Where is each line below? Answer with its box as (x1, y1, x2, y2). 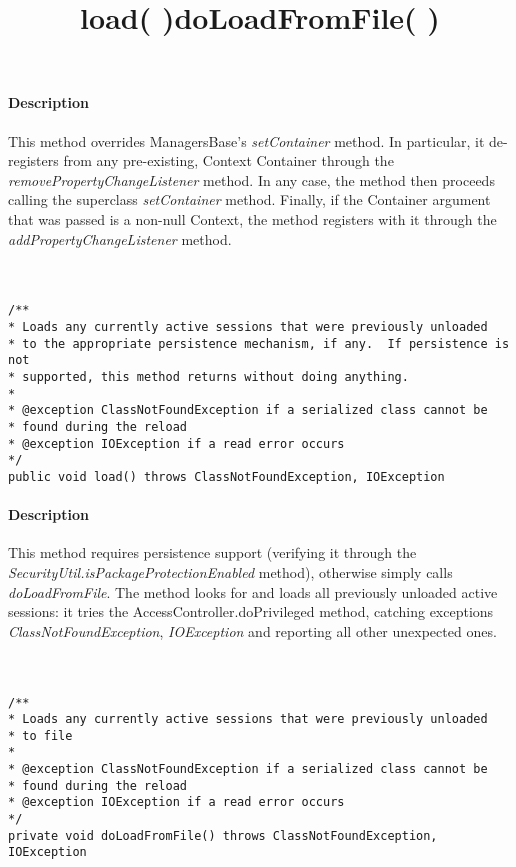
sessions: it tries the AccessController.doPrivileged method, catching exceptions (8, 601, 494, 622)
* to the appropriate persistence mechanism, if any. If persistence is (8, 336, 510, 351)
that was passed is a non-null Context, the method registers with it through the (8, 208, 497, 229)
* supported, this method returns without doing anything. (8, 369, 409, 384)
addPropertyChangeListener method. (8, 228, 232, 249)
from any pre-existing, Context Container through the (63, 150, 394, 171)
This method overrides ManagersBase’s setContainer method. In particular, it (8, 130, 485, 151)
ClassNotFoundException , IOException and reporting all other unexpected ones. (8, 620, 497, 641)
